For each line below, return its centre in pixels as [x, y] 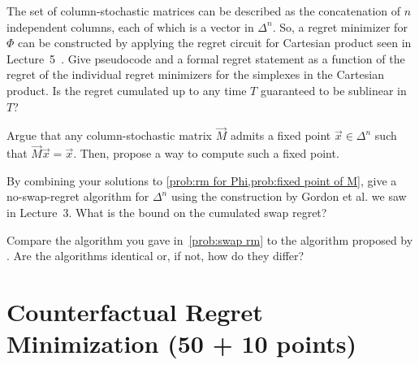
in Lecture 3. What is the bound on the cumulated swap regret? [167, 212]
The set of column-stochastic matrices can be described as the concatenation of [204, 11]
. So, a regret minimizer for [340, 26]
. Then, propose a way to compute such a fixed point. [206, 153]
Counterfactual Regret [135, 311]
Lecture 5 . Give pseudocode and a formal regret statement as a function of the [206, 58]
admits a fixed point [281, 135]
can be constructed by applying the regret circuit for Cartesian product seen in [215, 43]
